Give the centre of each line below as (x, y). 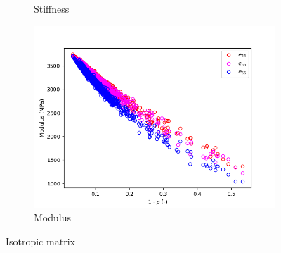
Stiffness (52, 8)
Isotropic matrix (40, 241)
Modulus (52, 217)
